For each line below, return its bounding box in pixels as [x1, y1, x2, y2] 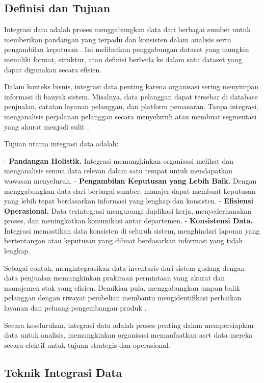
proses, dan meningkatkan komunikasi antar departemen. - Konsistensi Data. [4, 215, 253, 226]
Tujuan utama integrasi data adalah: [4, 138, 119, 149]
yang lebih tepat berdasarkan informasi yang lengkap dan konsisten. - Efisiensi [4, 195, 253, 206]
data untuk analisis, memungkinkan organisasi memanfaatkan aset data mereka [4, 329, 253, 340]
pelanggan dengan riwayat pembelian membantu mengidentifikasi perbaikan [4, 292, 242, 303]
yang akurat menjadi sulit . [4, 121, 89, 132]
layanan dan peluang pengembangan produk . [4, 302, 147, 313]
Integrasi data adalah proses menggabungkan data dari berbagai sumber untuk [4, 24, 251, 35]
